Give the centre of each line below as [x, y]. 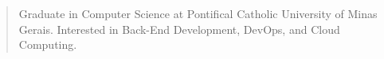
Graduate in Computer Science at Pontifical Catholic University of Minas [198, 13]
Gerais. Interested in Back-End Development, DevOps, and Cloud [179, 29]
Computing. [48, 44]
